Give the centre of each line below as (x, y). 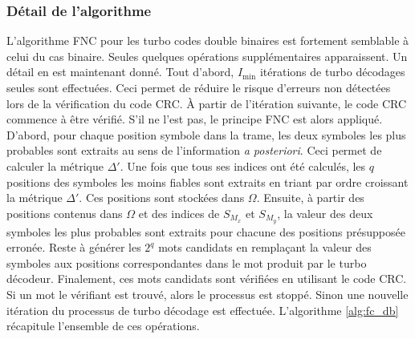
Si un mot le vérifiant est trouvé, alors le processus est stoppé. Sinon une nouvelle (207, 294)
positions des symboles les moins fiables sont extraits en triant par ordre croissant (207, 182)
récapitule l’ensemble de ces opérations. (103, 326)
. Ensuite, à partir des (310, 198)
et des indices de (179, 213)
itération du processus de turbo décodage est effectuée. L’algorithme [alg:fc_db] (203, 310)
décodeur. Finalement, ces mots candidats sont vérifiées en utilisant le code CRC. (207, 278)
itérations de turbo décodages (332, 72)
